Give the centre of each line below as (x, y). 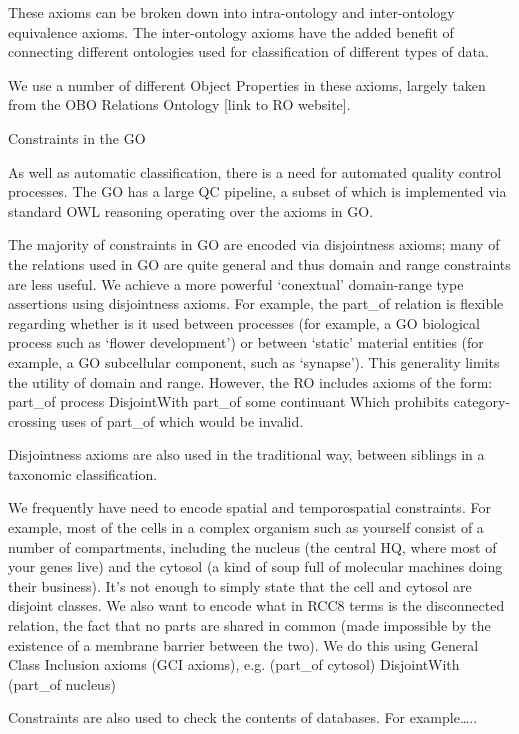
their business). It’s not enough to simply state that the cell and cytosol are (240, 585)
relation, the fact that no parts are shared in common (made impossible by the (249, 625)
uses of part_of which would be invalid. (182, 420)
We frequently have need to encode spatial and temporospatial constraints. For (249, 507)
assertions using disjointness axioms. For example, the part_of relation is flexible (256, 303)
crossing (32, 420)
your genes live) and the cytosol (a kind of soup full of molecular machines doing (255, 566)
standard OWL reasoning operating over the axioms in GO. (191, 210)
